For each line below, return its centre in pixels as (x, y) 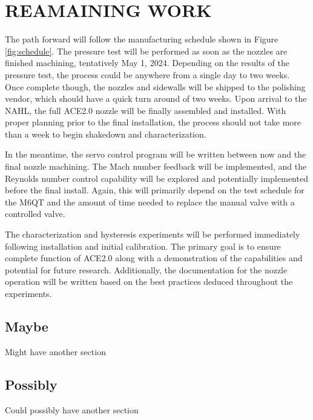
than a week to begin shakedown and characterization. (106, 134)
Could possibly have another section (72, 409)
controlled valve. (35, 214)
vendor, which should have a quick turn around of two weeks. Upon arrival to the (156, 98)
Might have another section (55, 351)
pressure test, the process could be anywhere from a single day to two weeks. (147, 74)
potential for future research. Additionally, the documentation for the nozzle (146, 269)
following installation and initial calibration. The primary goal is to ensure (143, 246)
